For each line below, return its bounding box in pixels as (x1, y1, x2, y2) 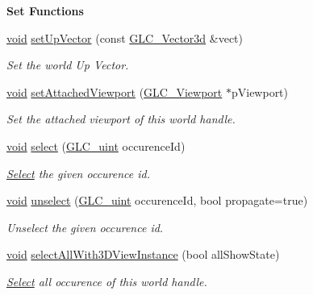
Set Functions (6, 2, 84, 19)
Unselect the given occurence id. (6, 218, 164, 235)
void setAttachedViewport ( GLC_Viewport (6, 83, 223, 100)
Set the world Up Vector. (6, 56, 129, 73)
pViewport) (231, 83, 289, 100)
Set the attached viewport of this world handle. (6, 110, 236, 127)
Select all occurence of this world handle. (6, 272, 207, 289)
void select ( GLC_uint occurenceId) (6, 137, 186, 154)
